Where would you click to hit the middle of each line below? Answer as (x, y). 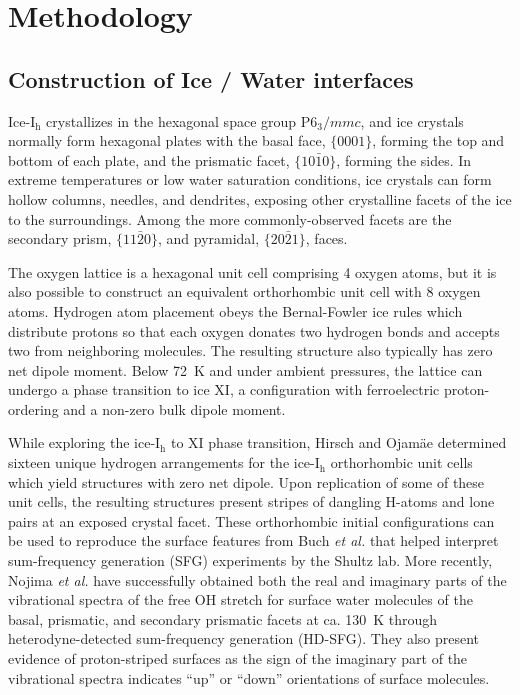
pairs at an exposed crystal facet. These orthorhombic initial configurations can (251, 520)
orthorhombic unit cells (401, 462)
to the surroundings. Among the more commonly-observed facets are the (230, 218)
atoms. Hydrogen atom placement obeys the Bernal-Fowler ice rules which (235, 310)
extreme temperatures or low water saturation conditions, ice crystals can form (250, 179)
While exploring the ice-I (84, 442)
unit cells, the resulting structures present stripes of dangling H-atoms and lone (251, 501)
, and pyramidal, (208, 238)
